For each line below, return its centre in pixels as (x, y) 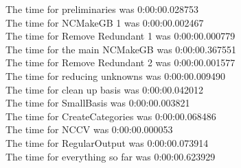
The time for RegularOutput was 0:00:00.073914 (107, 142)
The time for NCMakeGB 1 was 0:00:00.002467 (105, 22)
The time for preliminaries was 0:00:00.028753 (102, 9)
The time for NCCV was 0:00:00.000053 (89, 129)
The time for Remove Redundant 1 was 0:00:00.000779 (120, 36)
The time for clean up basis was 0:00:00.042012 (105, 89)
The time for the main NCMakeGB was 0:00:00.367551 (121, 49)
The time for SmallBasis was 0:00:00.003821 (98, 103)
